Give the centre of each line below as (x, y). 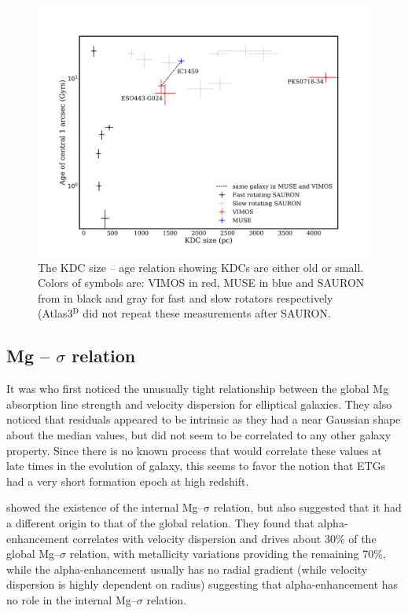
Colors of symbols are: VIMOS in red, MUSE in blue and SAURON (201, 283)
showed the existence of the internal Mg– (105, 507)
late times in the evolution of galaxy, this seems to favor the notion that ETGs (196, 466)
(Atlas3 (55, 313)
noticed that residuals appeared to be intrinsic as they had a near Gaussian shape (204, 419)
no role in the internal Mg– (72, 599)
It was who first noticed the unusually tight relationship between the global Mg (198, 389)
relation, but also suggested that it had (307, 507)
